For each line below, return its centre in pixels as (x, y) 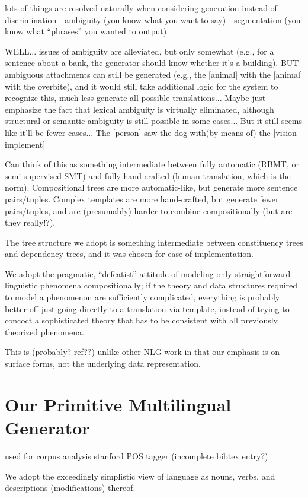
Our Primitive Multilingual (118, 404)
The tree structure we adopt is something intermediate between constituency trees (154, 242)
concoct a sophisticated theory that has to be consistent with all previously (141, 320)
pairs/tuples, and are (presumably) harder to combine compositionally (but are (149, 210)
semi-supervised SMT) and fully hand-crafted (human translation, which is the (148, 175)
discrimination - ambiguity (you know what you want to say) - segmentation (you (153, 19)
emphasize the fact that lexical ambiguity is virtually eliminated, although (139, 109)
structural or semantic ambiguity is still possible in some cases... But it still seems (154, 121)
